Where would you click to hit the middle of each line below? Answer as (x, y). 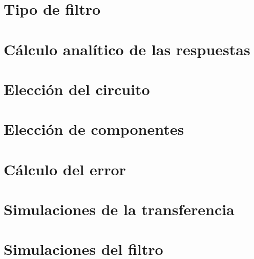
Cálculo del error (65, 169)
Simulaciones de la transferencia (119, 209)
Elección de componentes (94, 129)
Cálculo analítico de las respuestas (127, 49)
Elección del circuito (77, 89)
